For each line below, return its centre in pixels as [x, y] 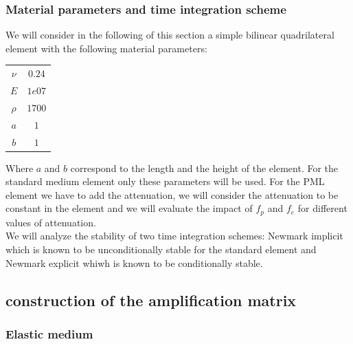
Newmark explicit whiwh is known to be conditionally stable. [134, 262]
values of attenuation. [51, 222]
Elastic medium [49, 333]
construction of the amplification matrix [151, 300]
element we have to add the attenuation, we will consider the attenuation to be [172, 194]
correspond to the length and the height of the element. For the [204, 168]
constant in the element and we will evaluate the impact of [129, 208]
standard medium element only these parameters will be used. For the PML [165, 181]
